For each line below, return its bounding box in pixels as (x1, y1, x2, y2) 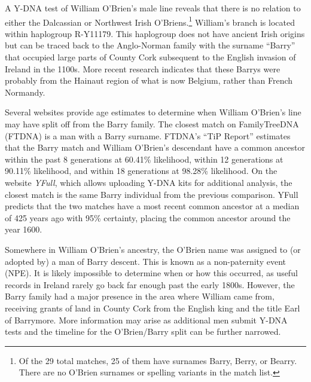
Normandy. (5, 85, 45, 98)
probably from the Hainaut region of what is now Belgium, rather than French (5, 74, 293, 87)
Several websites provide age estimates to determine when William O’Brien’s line (5, 106, 301, 118)
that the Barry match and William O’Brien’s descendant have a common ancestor (5, 141, 306, 154)
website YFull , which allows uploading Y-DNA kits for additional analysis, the (5, 176, 292, 188)
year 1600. (5, 223, 42, 236)
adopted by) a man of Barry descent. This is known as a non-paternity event (5, 255, 286, 267)
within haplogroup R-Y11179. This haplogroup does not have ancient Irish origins (5, 27, 305, 39)
